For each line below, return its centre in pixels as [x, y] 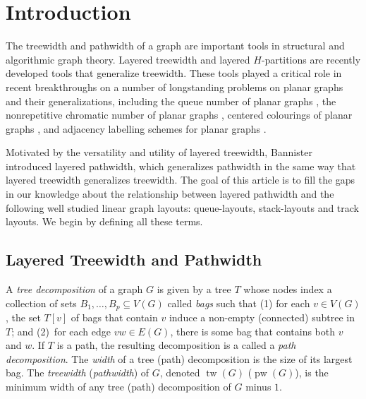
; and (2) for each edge [61, 331]
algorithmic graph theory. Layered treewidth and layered [128, 59]
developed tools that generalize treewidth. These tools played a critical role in [174, 73]
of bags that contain [114, 317]
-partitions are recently [311, 59]
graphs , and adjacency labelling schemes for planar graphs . [136, 128]
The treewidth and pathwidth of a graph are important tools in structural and [175, 46]
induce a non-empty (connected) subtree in [262, 317]
